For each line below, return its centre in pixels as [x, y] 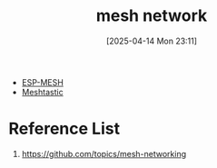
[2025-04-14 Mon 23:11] [152, 41]
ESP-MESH [43, 82]
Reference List [64, 129]
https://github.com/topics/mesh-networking [104, 153]
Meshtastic [43, 92]
